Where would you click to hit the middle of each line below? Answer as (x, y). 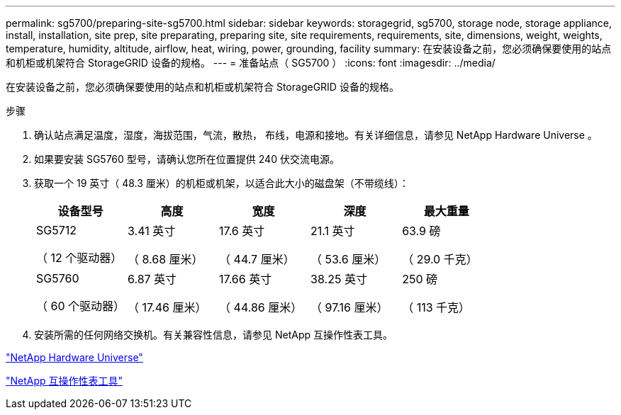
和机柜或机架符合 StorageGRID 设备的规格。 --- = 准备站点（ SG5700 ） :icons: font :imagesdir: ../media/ (251, 63)
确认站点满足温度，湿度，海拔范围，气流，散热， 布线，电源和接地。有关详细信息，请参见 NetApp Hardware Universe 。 (316, 135)
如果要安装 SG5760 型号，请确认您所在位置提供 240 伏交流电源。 (187, 159)
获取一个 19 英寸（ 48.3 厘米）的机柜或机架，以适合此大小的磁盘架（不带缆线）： (222, 183)
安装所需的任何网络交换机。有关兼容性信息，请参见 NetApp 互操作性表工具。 (213, 335)
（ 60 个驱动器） (81, 306)
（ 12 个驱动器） (79, 258)
